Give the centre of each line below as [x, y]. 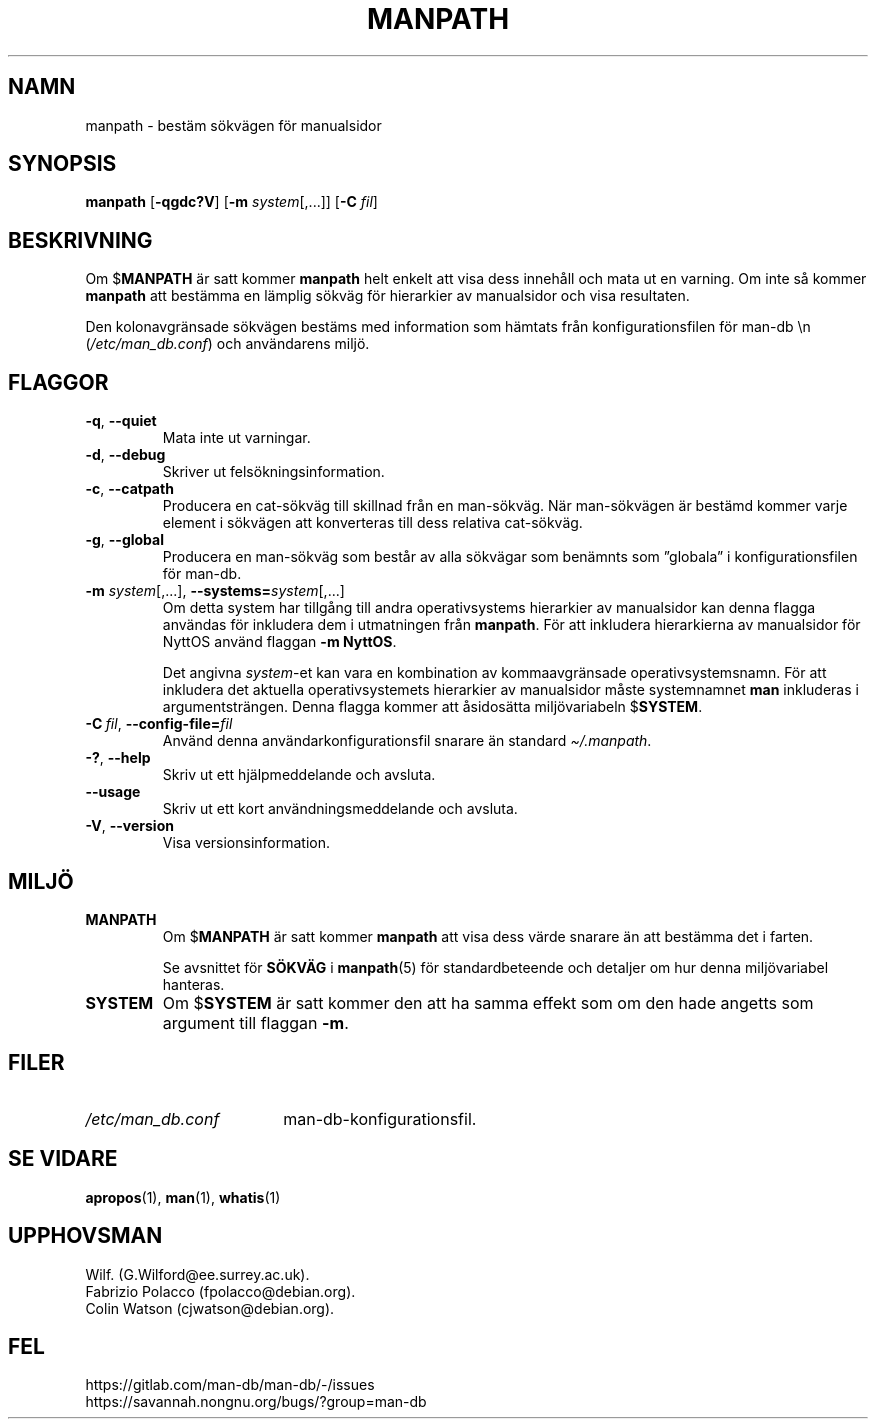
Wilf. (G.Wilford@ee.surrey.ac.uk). [197, 1274]
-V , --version [129, 826]
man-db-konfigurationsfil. [380, 1118]
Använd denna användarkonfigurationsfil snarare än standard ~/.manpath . [407, 741]
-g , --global [124, 540]
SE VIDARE [63, 1159]
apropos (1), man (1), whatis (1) [183, 1197]
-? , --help [118, 758]
